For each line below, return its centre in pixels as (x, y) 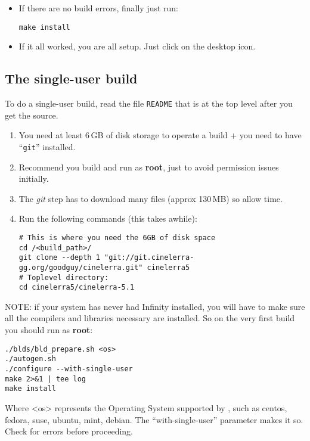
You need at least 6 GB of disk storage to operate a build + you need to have (160, 135)
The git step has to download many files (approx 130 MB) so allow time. (151, 198)
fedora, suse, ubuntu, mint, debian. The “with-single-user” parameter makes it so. (154, 419)
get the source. (32, 115)
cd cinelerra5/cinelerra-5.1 (77, 288)
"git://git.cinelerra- (149, 258)
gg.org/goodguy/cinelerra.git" (81, 267)
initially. (34, 178)
